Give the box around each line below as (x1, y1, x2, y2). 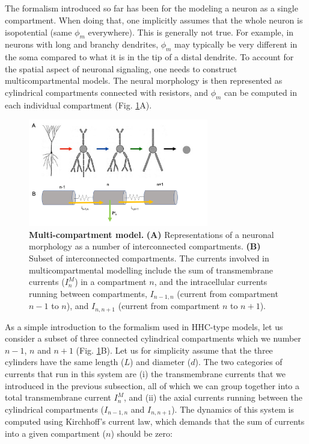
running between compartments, (29, 287, 147, 299)
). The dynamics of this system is (171, 402, 294, 415)
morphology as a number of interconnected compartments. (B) (29, 240, 261, 252)
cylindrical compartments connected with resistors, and (5, 86, 209, 98)
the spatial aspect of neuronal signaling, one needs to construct (5, 62, 237, 75)
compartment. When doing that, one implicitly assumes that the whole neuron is (5, 13, 303, 26)
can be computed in (224, 86, 298, 98)
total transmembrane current (5, 391, 111, 404)
